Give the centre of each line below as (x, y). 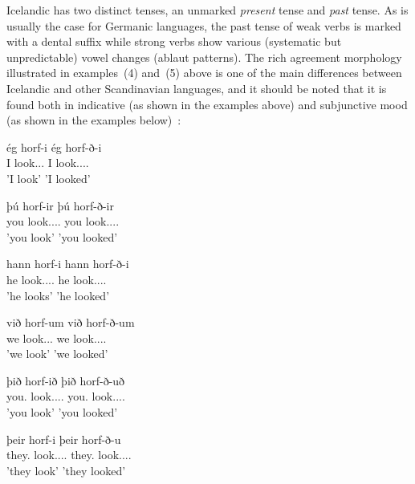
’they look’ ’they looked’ (66, 470)
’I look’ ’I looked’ (49, 178)
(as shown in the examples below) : (94, 120)
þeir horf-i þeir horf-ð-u (64, 439)
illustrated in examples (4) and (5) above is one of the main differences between (204, 73)
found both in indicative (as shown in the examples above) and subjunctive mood (207, 104)
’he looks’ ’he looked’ (58, 295)
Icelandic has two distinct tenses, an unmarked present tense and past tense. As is (207, 10)
